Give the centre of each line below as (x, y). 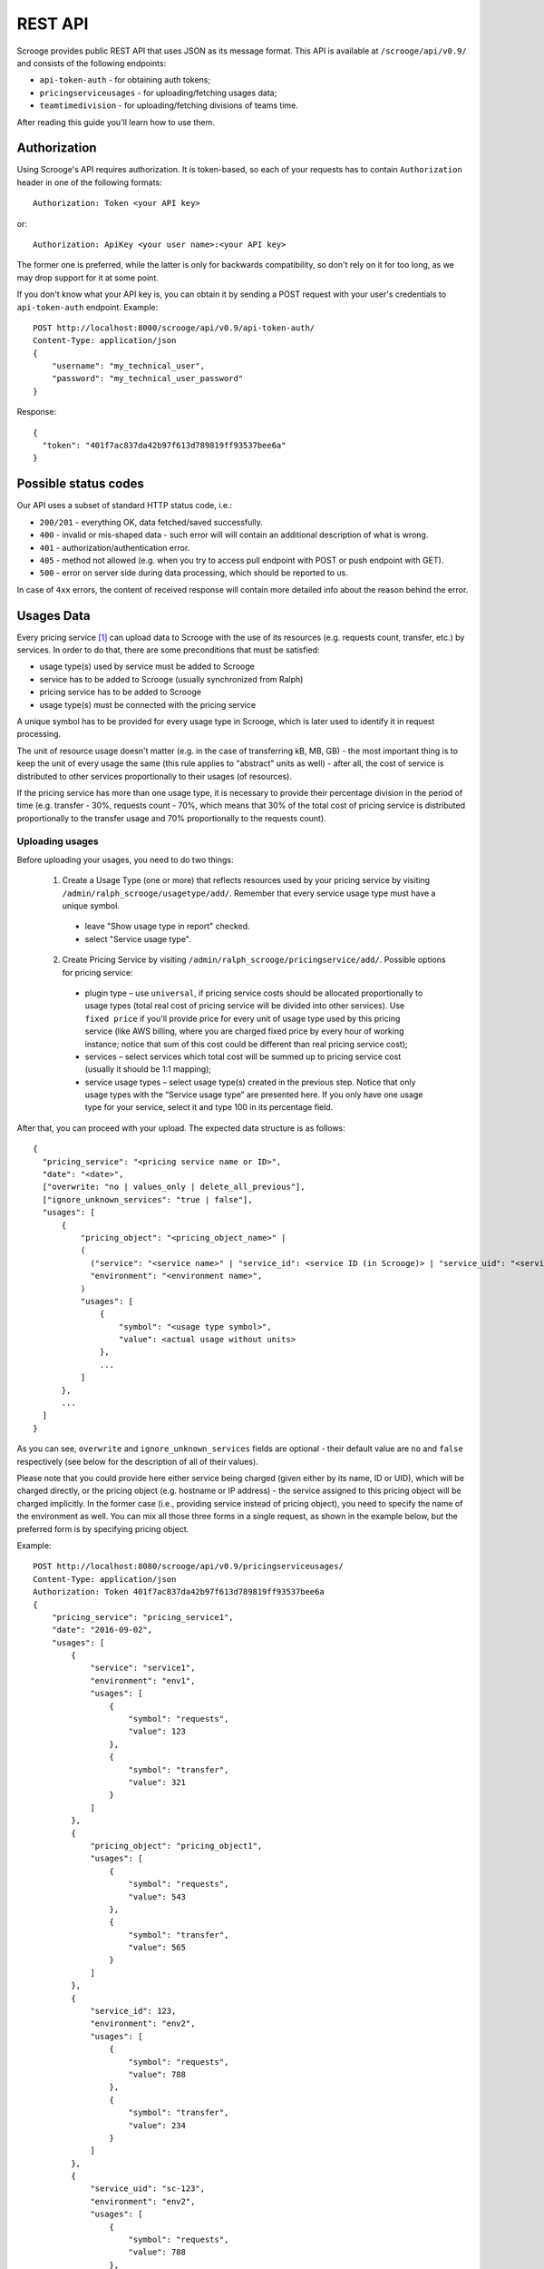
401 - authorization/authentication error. (115, 547)
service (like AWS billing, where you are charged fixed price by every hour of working (244, 1031)
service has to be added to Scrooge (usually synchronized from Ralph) (171, 679)
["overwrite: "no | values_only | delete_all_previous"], (174, 1187)
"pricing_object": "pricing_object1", (176, 1846)
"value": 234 (157, 2125)
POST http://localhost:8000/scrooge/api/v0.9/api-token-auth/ (174, 328)
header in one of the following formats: (89, 182)
